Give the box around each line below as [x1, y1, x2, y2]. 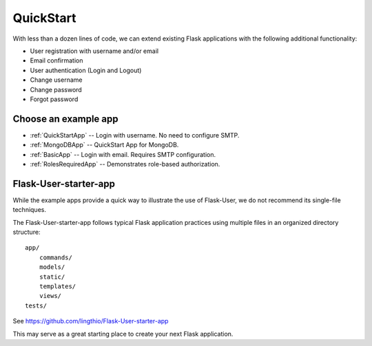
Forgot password [30, 95, 79, 103]
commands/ [39, 253, 72, 261]
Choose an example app [12, 113, 118, 125]
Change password [30, 85, 82, 94]
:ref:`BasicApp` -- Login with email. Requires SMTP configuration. [30, 150, 216, 158]
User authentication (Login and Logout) [30, 66, 142, 74]
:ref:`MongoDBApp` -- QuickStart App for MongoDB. [30, 141, 179, 149]
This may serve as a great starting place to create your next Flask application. [12, 329, 234, 338]
